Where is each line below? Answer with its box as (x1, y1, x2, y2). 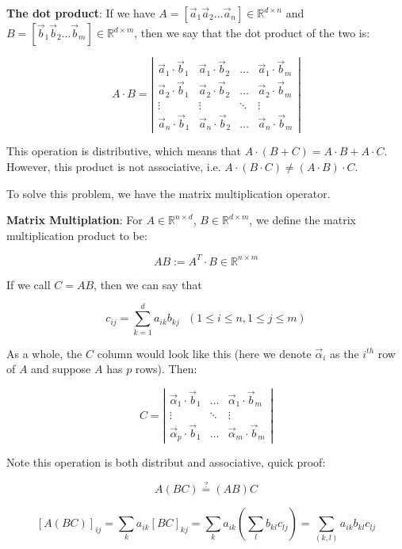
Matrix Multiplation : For (6, 212, 143, 228)
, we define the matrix (249, 212, 356, 228)
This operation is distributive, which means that (6, 143, 241, 159)
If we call (6, 276, 51, 292)
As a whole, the (6, 345, 82, 361)
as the (329, 345, 359, 361)
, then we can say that (94, 276, 202, 292)
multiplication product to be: (6, 227, 147, 243)
